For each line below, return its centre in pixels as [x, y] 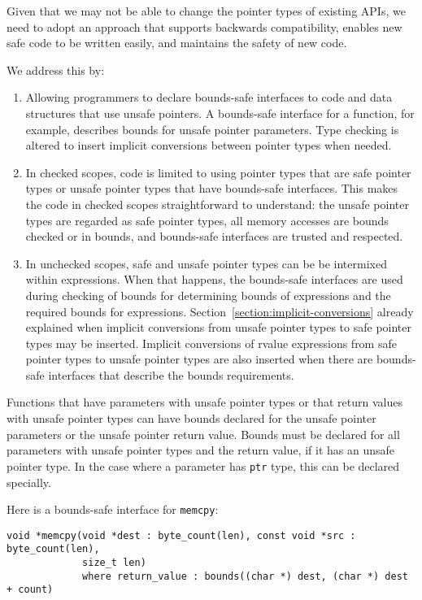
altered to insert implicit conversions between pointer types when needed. [209, 145]
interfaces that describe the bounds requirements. [171, 374]
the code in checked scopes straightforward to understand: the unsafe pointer [217, 204]
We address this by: [56, 70]
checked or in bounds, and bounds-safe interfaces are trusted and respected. [214, 236]
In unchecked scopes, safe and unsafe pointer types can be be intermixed [206, 263]
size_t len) [114, 563]
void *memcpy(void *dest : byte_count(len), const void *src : [181, 535]
